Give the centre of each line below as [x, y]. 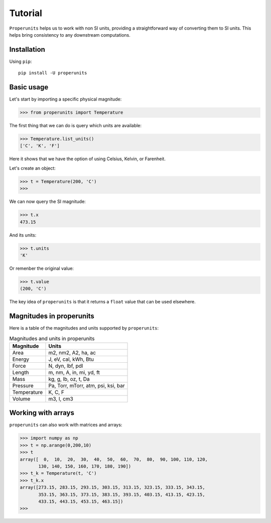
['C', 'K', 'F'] [40, 146]
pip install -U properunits [53, 73]
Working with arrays [42, 413]
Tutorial [26, 13]
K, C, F [56, 392]
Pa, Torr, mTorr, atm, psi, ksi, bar [87, 385]
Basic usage [29, 87]
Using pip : [21, 61]
